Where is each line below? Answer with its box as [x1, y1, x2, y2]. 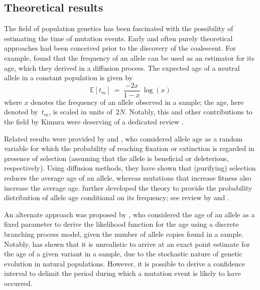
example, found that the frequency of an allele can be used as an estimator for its [4, 52, 254, 63]
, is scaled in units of [49, 106, 112, 117]
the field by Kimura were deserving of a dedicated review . [4, 116, 184, 127]
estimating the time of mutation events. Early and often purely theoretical [4, 33, 233, 43]
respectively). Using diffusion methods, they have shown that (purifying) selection [4, 163, 256, 173]
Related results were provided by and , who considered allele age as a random [4, 133, 243, 143]
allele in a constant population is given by [4, 72, 133, 83]
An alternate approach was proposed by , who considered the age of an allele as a [4, 209, 255, 219]
